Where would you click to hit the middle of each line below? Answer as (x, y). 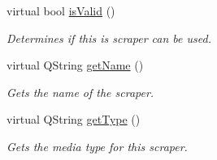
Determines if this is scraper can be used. (109, 38)
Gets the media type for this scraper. (97, 146)
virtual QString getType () (74, 119)
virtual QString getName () (75, 65)
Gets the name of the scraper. (80, 92)
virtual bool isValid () (61, 11)
